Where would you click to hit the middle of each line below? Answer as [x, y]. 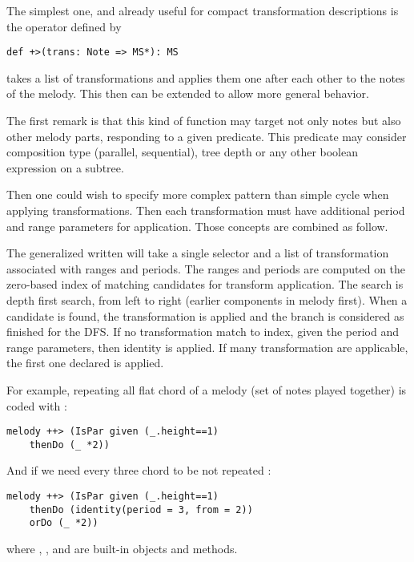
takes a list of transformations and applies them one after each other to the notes [206, 77]
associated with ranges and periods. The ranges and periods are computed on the [206, 268]
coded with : [37, 405]
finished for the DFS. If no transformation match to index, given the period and [203, 332]
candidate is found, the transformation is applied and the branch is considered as [205, 315]
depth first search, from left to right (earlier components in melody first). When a [207, 299]
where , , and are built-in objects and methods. [122, 548]
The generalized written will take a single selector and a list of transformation [198, 253]
